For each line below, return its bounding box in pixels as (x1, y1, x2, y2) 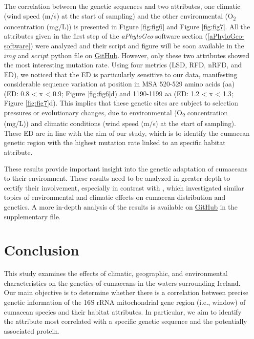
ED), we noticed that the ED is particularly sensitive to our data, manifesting (4, 69, 237, 79)
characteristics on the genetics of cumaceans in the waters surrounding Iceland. (4, 277, 241, 288)
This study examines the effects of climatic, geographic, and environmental (4, 268, 228, 278)
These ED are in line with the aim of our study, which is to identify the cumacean (4, 127, 250, 138)
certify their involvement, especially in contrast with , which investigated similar (4, 182, 244, 192)
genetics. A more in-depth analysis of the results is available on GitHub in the (4, 201, 238, 212)
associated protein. (4, 325, 60, 336)
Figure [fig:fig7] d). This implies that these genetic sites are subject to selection (4, 98, 238, 108)
